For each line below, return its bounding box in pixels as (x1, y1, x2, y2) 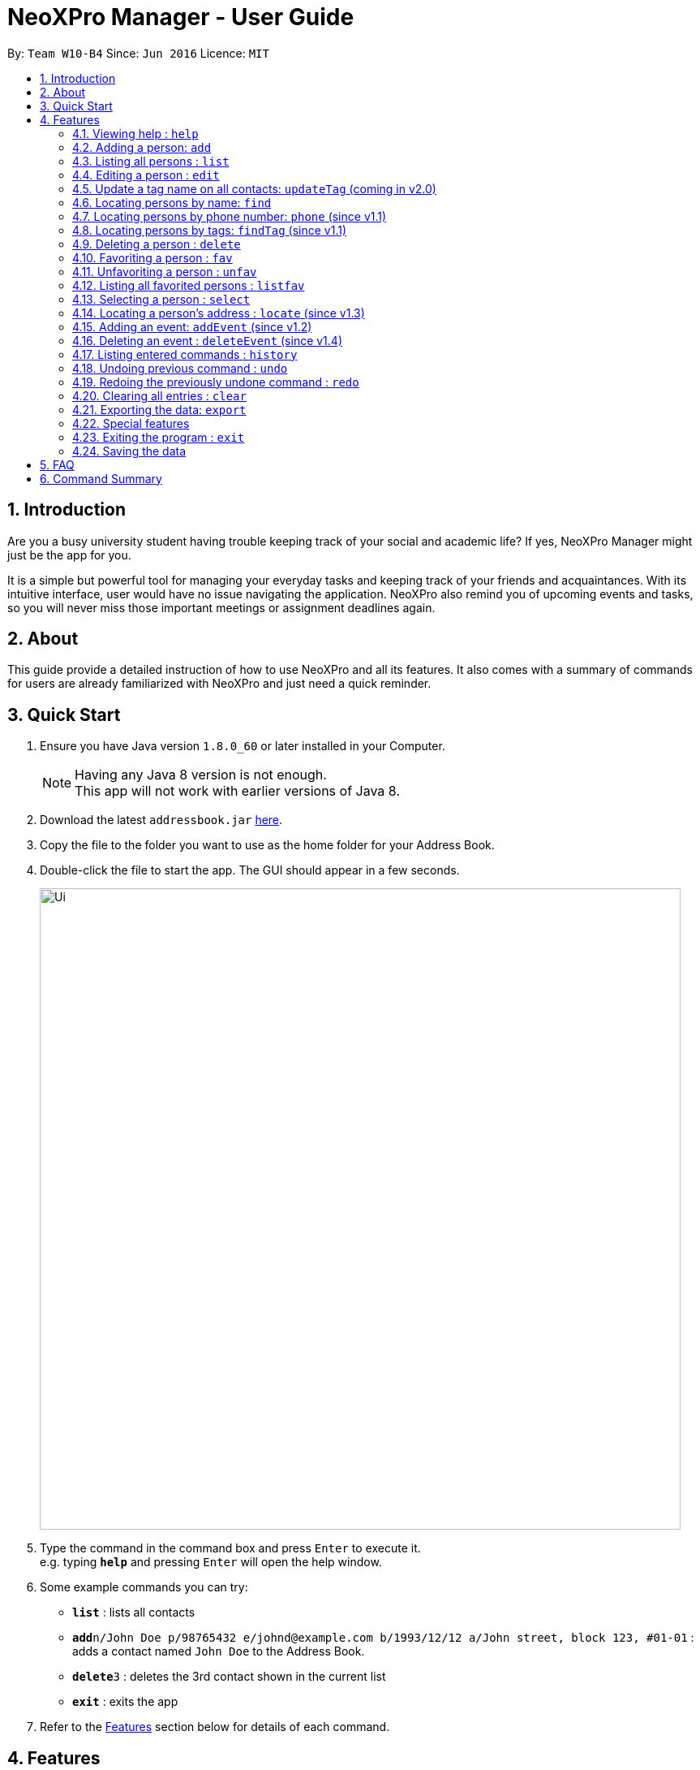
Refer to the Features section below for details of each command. (40, 1720, 390, 1734)
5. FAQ (40, 457, 75, 472)
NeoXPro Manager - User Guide (7, 3, 354, 31)
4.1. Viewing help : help (72, 126, 199, 140)
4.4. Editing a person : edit (72, 167, 220, 182)
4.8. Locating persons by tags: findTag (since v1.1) (72, 222, 347, 237)
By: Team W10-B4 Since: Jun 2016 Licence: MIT (7, 45, 269, 60)
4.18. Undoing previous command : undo (72, 360, 288, 375)
